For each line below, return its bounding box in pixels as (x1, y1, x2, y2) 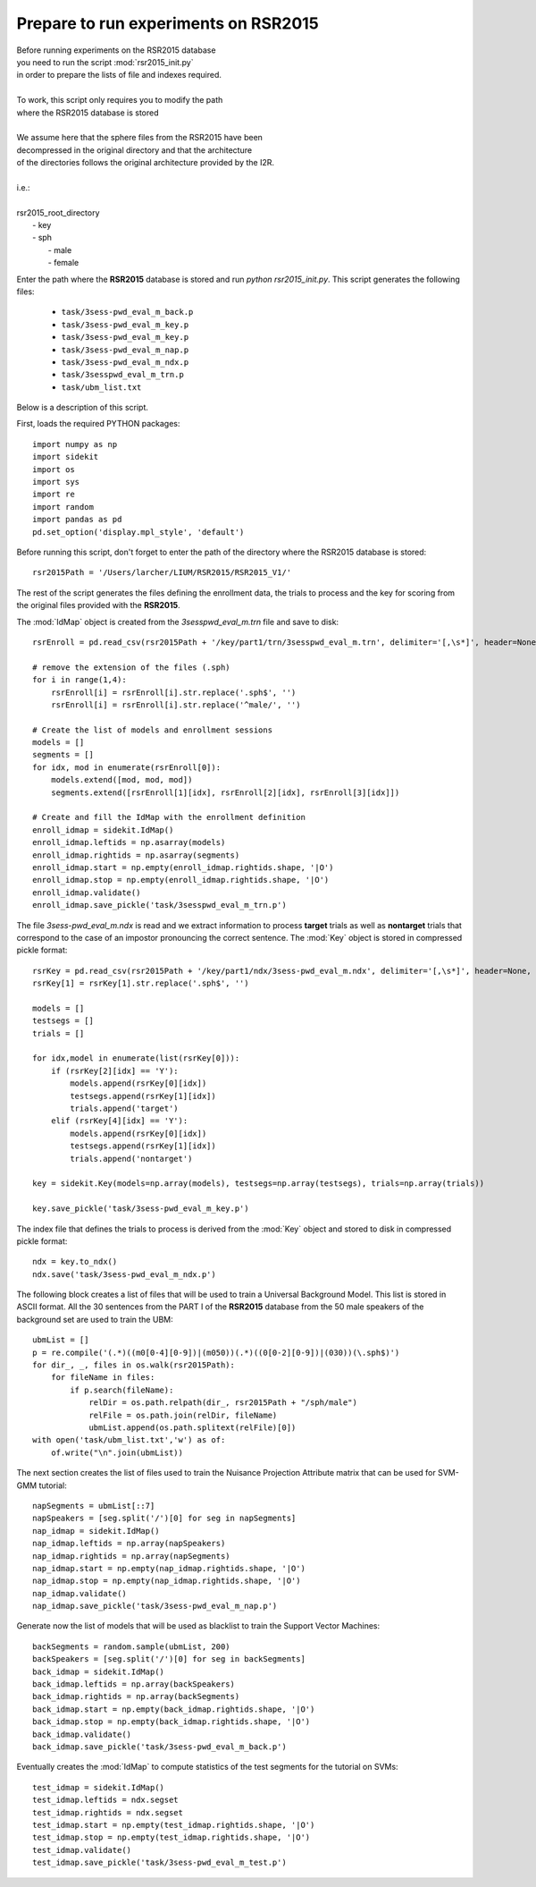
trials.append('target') (70, 1104, 179, 1113)
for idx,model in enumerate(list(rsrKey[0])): (32, 1054, 240, 1063)
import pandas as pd (32, 514, 122, 525)
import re (32, 489, 75, 500)
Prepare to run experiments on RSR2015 (16, 13, 319, 33)
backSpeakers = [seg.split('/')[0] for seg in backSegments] (32, 1654, 306, 1664)
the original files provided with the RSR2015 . (16, 600, 180, 611)
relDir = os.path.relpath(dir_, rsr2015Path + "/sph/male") (88, 1398, 357, 1408)
